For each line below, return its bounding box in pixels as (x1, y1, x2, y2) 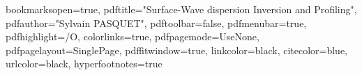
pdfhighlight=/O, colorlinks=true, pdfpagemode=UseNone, (6, 29, 259, 44)
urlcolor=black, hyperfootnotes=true (6, 56, 163, 71)
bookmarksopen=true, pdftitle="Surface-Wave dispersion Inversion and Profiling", (6, 2, 357, 16)
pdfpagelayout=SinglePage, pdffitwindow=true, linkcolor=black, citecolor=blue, (6, 42, 348, 57)
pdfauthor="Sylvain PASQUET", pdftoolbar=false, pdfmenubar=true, (6, 15, 307, 30)
